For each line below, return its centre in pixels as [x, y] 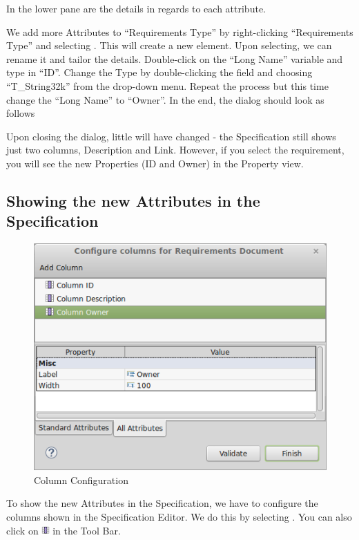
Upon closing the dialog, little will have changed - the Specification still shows [171, 136]
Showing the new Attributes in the [133, 200]
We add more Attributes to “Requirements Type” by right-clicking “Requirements [180, 31]
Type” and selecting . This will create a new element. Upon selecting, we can [169, 45]
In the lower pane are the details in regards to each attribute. [136, 8]
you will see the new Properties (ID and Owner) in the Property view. [155, 163]
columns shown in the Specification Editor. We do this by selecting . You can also [179, 517]
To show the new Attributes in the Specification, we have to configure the [162, 503]
